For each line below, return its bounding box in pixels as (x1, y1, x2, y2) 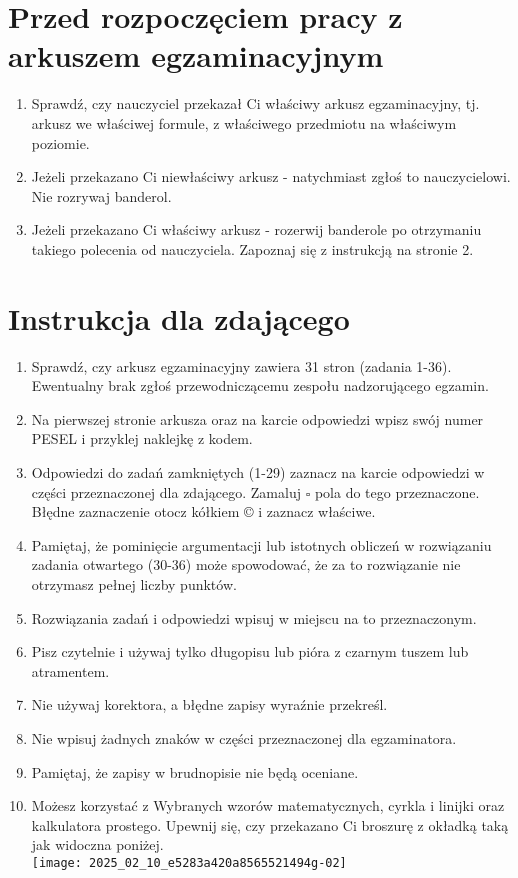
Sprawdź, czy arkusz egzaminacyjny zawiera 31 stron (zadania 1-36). (31, 355, 452, 376)
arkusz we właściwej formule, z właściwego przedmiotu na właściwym (31, 112, 457, 133)
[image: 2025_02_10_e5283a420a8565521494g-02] (31, 855, 347, 870)
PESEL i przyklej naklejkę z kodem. (31, 428, 253, 449)
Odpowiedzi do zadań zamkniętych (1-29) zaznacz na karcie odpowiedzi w (31, 461, 485, 482)
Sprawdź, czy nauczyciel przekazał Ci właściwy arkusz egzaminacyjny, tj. (31, 93, 480, 114)
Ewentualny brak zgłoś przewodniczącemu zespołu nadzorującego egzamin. (31, 375, 489, 396)
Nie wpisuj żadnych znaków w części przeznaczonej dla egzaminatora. (31, 727, 457, 748)
